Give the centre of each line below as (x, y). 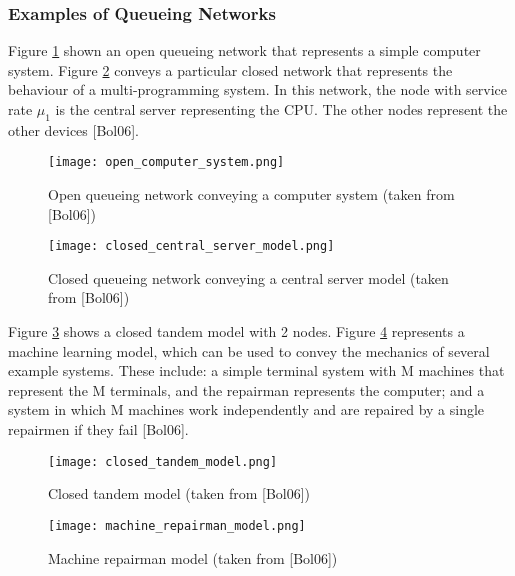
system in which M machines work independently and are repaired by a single (246, 409)
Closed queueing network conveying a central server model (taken (248, 277)
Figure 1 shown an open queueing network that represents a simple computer (244, 50)
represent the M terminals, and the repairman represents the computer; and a (246, 389)
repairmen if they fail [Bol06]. (98, 429)
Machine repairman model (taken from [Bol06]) (193, 557)
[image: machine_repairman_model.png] (177, 525)
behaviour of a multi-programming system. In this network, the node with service (258, 89)
